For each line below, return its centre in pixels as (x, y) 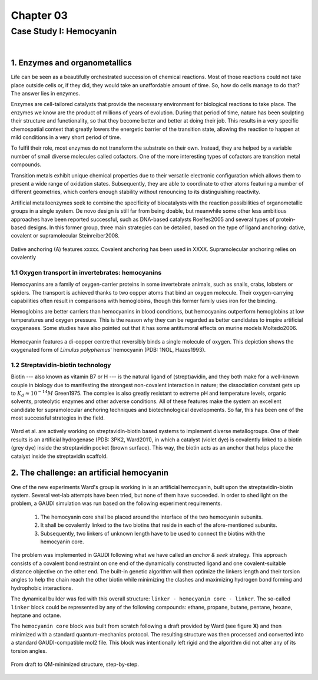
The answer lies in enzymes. (46, 94)
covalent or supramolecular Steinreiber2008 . (65, 236)
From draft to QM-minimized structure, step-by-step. (75, 664)
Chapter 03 (39, 15)
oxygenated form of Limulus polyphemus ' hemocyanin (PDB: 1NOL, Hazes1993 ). (108, 349)
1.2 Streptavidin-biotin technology (61, 365)
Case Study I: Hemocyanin (64, 31)
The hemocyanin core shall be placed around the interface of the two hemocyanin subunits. (152, 517)
